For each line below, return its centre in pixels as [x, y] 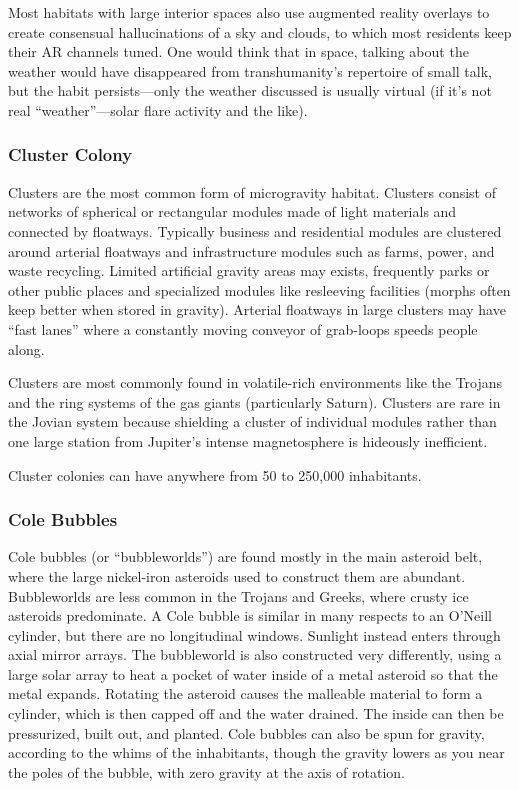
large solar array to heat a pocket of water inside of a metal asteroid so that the [253, 673]
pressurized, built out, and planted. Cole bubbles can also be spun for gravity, [246, 732]
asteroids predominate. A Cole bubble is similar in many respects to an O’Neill [250, 615]
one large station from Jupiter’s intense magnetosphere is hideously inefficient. [248, 440]
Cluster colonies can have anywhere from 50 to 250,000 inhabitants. [215, 474]
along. [26, 348]
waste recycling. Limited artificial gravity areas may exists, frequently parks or [249, 270]
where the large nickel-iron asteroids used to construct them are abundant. [237, 575]
